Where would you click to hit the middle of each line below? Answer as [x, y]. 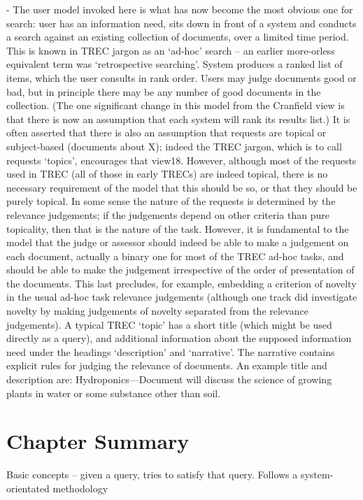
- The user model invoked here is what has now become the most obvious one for [180, 9]
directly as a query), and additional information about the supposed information [179, 338]
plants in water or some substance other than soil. [114, 393]
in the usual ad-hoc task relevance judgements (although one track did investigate [182, 297]
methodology [80, 488]
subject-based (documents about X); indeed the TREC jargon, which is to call [174, 146]
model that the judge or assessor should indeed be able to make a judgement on [178, 242]
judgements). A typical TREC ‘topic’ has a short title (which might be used [169, 324]
